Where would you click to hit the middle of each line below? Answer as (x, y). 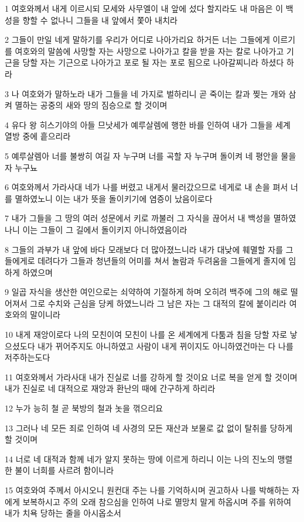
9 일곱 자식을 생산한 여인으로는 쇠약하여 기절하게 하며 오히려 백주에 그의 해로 (146, 292)
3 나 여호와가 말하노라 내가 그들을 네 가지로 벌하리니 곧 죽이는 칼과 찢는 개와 (145, 93)
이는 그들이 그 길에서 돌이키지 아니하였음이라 (105, 229)
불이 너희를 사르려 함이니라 (64, 470)
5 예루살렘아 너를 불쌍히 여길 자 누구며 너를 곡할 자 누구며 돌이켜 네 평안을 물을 (151, 155)
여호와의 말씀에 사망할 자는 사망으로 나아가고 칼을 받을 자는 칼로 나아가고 (149, 51)
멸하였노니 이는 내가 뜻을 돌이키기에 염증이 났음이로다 (114, 198)
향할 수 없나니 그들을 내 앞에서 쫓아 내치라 (100, 20)
